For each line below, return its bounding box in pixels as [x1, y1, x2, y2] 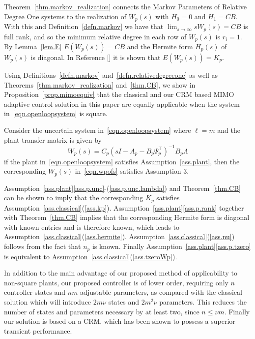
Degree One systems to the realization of [4, 11, 126, 21]
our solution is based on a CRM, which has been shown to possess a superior [4, 316, 235, 326]
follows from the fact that [4, 241, 81, 251]
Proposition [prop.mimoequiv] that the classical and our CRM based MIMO [4, 89, 234, 99]
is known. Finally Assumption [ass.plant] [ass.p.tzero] [92, 241, 251, 251]
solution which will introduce [4, 296, 91, 307]
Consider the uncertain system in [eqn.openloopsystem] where [4, 124, 191, 135]
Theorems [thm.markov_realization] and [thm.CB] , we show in [4, 79, 196, 90]
